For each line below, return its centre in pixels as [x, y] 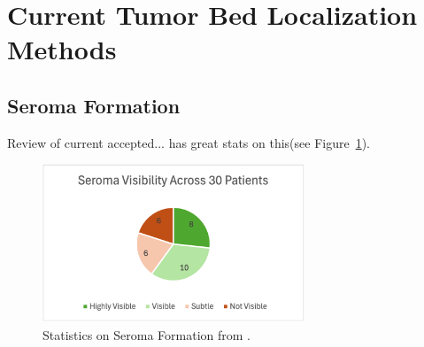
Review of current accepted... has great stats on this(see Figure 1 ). [189, 142]
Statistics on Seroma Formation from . [146, 335]
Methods [62, 49]
